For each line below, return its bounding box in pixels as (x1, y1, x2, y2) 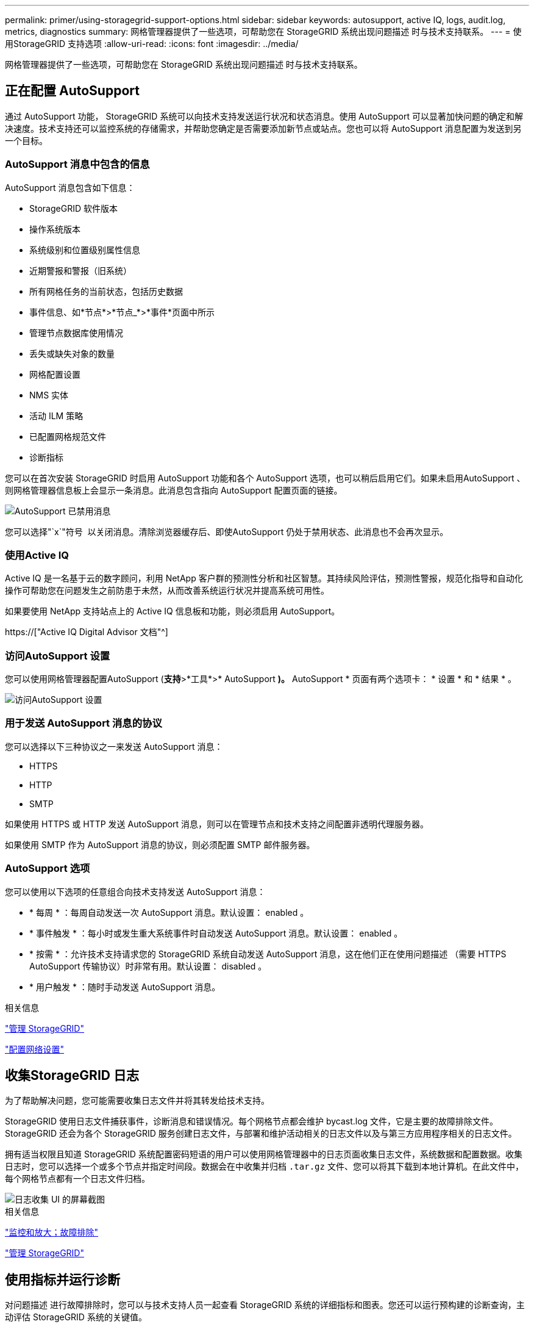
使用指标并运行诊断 (5, 1271, 120, 1287)
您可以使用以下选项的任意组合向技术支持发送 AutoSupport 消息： (5, 886, 266, 897)
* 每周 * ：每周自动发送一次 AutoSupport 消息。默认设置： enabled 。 (29, 907, 309, 918)
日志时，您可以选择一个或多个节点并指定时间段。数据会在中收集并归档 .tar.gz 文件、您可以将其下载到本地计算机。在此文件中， (5, 1161, 524, 1172)
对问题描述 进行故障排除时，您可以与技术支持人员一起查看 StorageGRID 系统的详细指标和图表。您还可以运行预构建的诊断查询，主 (5, 1300, 525, 1311)
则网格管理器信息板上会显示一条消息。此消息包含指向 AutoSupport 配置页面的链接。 (5, 484, 343, 495)
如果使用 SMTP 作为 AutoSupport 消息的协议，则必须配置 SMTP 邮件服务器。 (5, 839, 315, 850)
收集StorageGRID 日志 (5, 1068, 139, 1084)
